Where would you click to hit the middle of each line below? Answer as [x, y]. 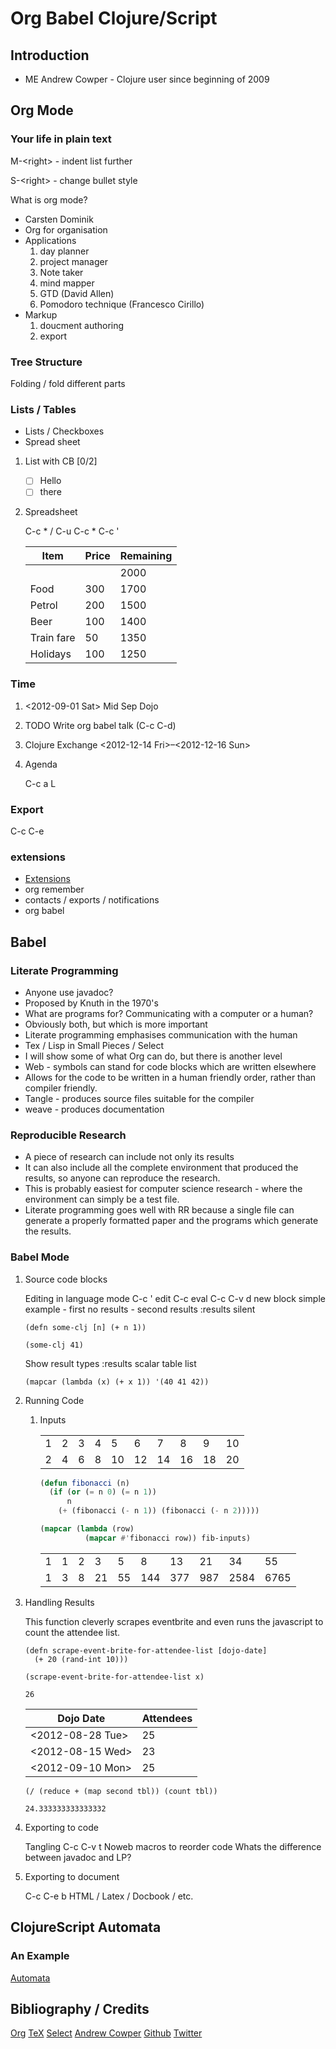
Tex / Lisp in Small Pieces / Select [94, 1045]
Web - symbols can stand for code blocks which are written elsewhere [170, 1066]
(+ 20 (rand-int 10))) [81, 1659]
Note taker [61, 272]
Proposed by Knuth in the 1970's [91, 1003]
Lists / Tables [43, 409]
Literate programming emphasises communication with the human [161, 1034]
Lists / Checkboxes [64, 431]
